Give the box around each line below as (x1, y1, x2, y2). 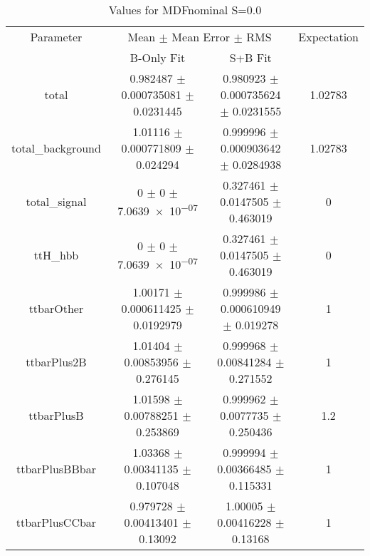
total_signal (26, 193, 87, 210)
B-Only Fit (129, 49, 186, 66)
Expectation (298, 29, 359, 45)
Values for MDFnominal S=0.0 (108, 1, 262, 18)
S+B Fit (229, 49, 272, 66)
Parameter (30, 29, 83, 45)
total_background (11, 140, 101, 156)
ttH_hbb (33, 247, 79, 263)
